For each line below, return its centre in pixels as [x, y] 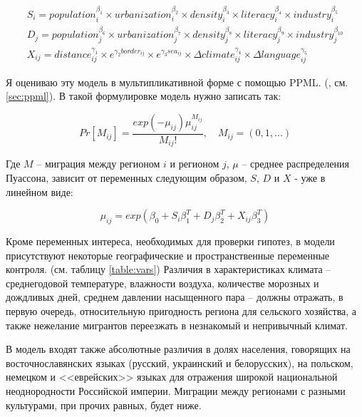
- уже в [310, 178]
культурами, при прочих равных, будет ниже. [104, 405]
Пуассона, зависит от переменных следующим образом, [126, 178]
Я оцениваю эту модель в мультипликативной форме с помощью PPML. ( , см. [177, 82]
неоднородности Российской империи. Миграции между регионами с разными [176, 390]
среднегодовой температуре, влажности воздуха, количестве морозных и [162, 283]
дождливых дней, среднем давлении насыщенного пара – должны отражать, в [175, 297]
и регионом [195, 164]
